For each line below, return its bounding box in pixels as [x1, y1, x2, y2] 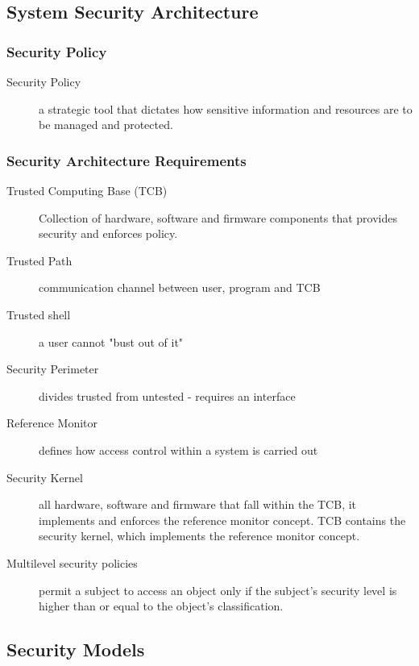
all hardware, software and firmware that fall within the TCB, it [39, 496, 357, 513]
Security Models [6, 637, 145, 662]
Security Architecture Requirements [6, 150, 247, 170]
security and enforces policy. [39, 225, 178, 242]
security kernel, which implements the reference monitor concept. [39, 527, 360, 544]
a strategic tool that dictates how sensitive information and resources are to [39, 100, 413, 117]
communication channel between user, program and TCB [39, 279, 321, 296]
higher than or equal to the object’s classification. [39, 597, 284, 614]
